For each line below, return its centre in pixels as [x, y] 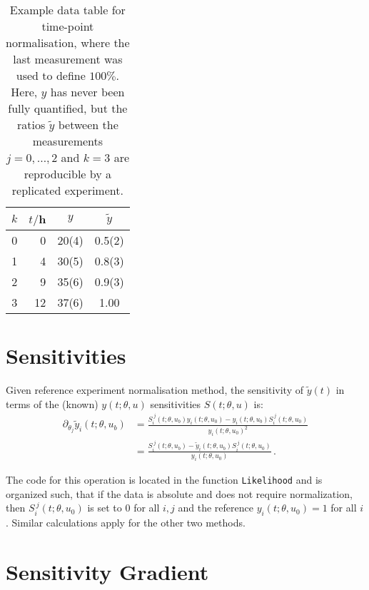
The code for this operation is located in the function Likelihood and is [164, 480]
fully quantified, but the [68, 108]
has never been [87, 92]
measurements [68, 141]
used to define [51, 75]
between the [88, 124]
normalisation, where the [68, 42]
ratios [31, 124]
